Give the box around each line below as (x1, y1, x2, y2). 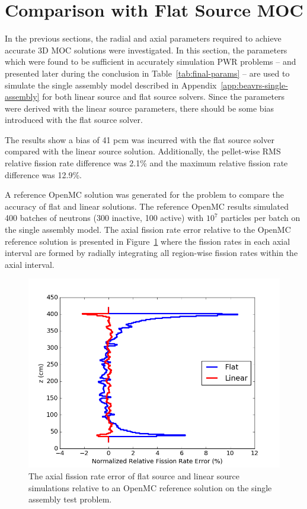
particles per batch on (220, 211, 300, 224)
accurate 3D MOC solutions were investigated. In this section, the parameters (5, 43, 287, 56)
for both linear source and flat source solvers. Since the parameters (42, 90, 285, 103)
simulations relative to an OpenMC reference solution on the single (28, 481, 272, 494)
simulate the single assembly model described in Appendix (5, 78, 217, 91)
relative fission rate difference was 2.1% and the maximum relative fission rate (5, 157, 288, 169)
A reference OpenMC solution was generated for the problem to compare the (5, 188, 284, 201)
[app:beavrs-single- (220, 78, 288, 91)
